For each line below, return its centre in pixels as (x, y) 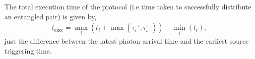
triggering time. (28, 51)
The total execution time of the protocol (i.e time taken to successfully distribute (128, 6)
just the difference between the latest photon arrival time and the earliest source (127, 41)
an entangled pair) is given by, (51, 16)
